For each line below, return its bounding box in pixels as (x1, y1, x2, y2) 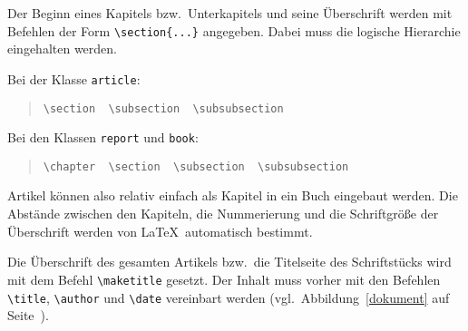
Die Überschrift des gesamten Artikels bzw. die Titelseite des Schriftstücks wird (7, 252, 452, 271)
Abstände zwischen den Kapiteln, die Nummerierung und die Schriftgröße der (7, 204, 439, 223)
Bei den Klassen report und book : (7, 128, 199, 147)
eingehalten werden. (7, 39, 117, 58)
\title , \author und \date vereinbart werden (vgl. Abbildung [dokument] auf (7, 287, 450, 307)
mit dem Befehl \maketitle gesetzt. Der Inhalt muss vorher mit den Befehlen (7, 269, 441, 288)
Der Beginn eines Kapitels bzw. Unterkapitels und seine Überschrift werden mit (7, 4, 453, 22)
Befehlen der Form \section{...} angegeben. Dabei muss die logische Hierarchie (7, 21, 461, 40)
